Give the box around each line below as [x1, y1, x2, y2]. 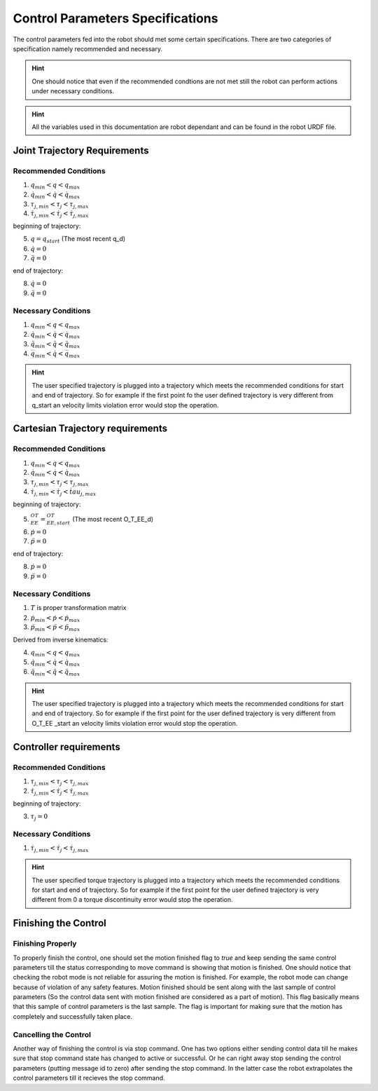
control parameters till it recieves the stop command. [13, 1073, 165, 1083]
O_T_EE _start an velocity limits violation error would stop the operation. [31, 719, 238, 727]
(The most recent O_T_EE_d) [72, 515, 154, 523]
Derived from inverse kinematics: [13, 635, 108, 644]
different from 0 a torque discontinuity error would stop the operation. [31, 895, 234, 904]
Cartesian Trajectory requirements [13, 423, 168, 435]
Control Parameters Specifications [13, 11, 218, 26]
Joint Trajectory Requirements [13, 144, 149, 156]
